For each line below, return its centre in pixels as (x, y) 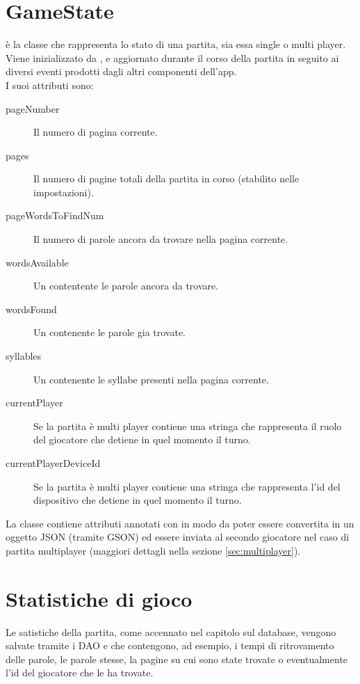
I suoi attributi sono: (50, 85)
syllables (24, 356)
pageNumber (33, 108)
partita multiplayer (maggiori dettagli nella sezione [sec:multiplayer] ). (153, 550)
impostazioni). (64, 192)
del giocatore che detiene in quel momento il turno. (142, 439)
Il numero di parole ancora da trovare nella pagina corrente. (161, 239)
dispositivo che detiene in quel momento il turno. (138, 500)
